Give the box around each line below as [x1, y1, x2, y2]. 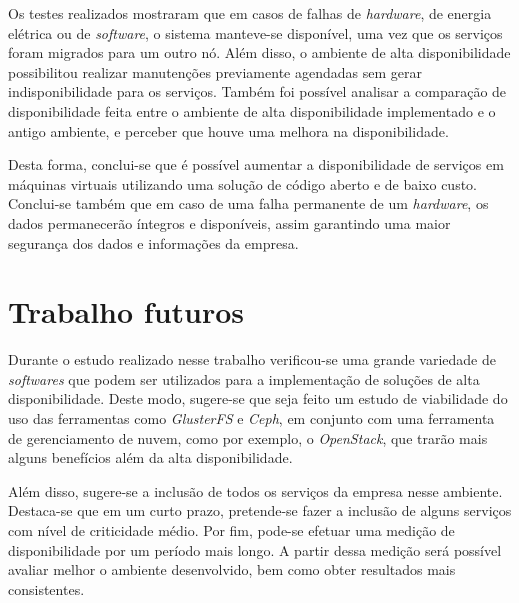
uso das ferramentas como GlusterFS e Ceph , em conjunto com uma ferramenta [8, 408, 495, 429]
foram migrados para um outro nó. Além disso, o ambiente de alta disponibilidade [8, 42, 511, 63]
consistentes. [8, 578, 85, 599]
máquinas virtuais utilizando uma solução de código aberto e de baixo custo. [8, 173, 478, 194]
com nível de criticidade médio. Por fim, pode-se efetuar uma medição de [8, 520, 455, 540]
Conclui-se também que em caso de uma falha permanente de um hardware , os [8, 193, 489, 214]
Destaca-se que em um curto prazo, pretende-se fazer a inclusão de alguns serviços [8, 500, 512, 521]
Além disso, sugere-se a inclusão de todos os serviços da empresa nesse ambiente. [8, 480, 503, 501]
